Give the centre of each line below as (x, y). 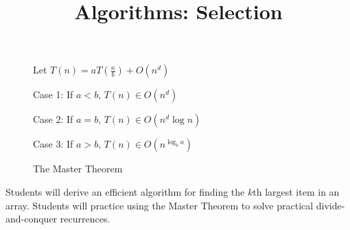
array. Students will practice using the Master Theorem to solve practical (160, 205)
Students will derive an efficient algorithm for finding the (125, 191)
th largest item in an (296, 191)
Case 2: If (53, 119)
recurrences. (85, 219)
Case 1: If (53, 94)
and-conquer (32, 219)
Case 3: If (53, 144)
